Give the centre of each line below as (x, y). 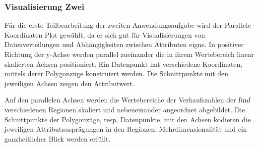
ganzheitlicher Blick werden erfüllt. (58, 138)
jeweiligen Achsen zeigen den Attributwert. (69, 83)
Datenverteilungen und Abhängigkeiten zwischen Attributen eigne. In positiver (124, 44)
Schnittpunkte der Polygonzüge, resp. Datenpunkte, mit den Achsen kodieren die (128, 119)
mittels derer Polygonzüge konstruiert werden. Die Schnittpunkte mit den (117, 73)
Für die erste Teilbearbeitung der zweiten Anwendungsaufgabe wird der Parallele (128, 25)
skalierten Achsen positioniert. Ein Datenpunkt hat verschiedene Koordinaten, (124, 64)
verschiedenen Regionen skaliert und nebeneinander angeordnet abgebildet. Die (125, 109)
